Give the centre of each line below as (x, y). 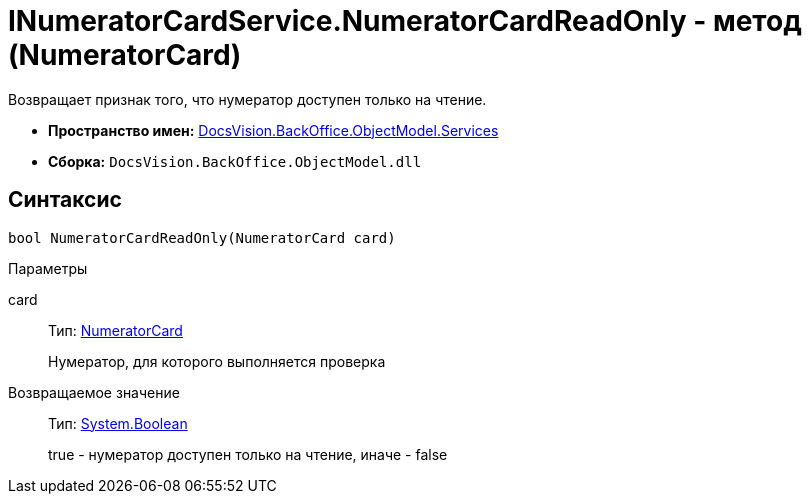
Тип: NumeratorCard (115, 330)
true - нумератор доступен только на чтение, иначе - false (248, 454)
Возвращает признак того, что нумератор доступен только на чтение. (247, 99)
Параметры (48, 268)
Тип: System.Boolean (118, 423)
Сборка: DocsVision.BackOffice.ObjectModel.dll (235, 161)
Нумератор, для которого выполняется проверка (217, 361)
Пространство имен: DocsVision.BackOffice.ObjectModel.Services (273, 130)
